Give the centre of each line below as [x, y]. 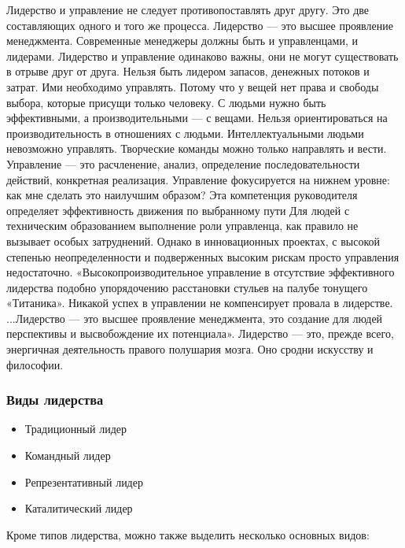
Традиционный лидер [75, 429]
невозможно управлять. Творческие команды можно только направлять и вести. [197, 148]
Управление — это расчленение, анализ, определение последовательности [183, 163]
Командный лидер [68, 455]
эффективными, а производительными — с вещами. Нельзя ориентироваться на [197, 118]
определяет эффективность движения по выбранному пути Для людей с [178, 210]
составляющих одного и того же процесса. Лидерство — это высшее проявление [200, 25]
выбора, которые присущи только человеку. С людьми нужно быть [166, 102]
